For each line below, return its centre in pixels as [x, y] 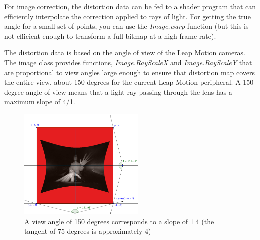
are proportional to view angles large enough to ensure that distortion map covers [130, 72]
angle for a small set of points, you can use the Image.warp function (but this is [126, 26]
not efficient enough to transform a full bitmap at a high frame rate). [110, 36]
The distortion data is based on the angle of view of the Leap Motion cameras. [125, 53]
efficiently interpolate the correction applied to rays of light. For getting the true [127, 16]
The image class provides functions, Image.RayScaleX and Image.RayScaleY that [128, 62]
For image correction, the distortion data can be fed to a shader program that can [130, 6]
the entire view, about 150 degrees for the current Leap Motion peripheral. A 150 [129, 82]
